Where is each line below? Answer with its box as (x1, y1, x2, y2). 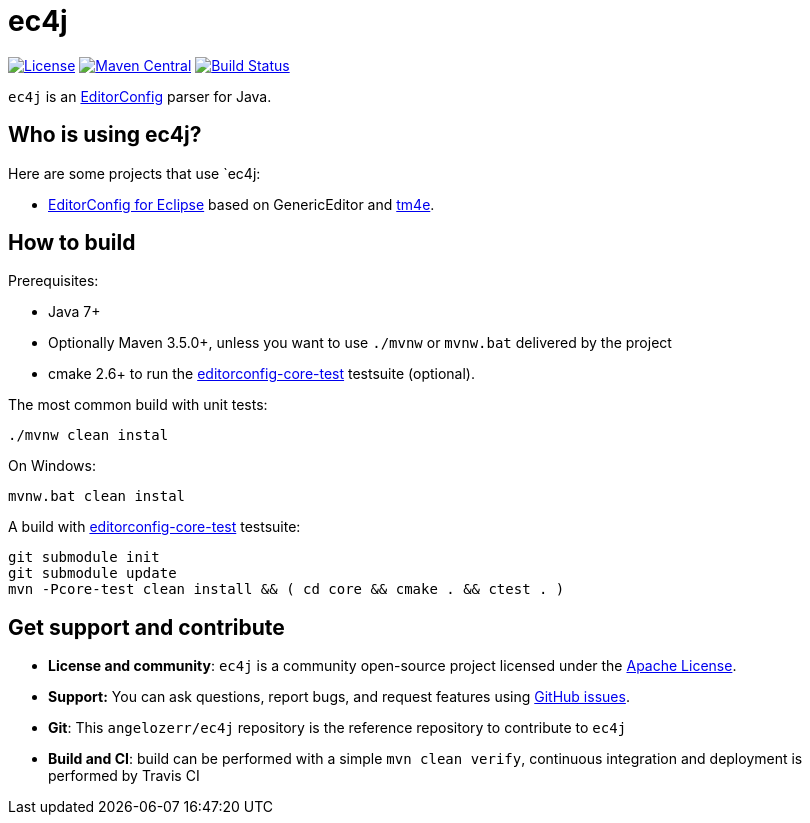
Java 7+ (48, 303, 101, 321)
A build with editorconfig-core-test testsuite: (8, 518, 301, 536)
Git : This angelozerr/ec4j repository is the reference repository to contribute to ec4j (48, 719, 627, 737)
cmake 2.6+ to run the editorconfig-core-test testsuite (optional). (48, 365, 475, 383)
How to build (8, 230, 136, 256)
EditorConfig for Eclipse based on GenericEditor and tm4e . (48, 195, 435, 213)
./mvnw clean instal (8, 427, 169, 444)
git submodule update (8, 565, 177, 582)
